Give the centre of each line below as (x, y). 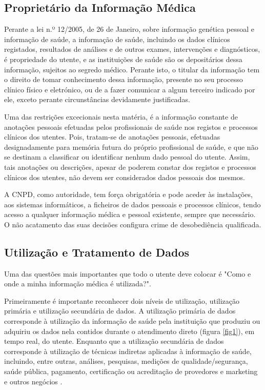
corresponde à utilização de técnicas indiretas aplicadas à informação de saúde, (128, 351)
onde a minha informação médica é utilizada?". (78, 284)
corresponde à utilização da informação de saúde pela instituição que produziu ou (132, 321)
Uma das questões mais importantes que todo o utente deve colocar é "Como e (128, 273)
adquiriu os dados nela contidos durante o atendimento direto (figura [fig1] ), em (129, 331)
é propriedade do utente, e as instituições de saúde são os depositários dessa (123, 59)
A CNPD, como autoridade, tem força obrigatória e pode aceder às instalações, (128, 194)
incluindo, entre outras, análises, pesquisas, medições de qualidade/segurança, (126, 361)
